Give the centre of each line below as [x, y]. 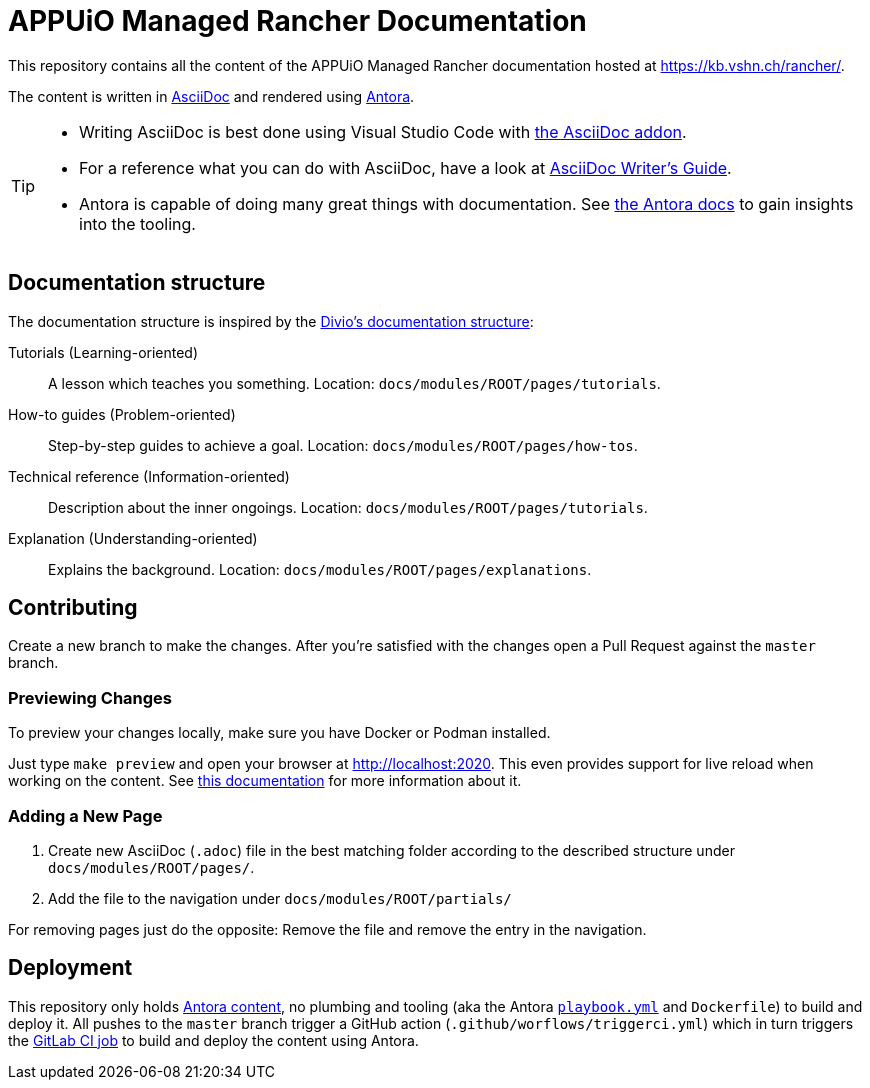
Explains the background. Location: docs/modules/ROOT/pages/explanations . [320, 569]
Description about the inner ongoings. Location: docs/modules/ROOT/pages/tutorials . [348, 507]
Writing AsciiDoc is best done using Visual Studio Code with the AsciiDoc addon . [383, 131]
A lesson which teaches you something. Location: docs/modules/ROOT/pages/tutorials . [354, 383]
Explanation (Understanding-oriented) [133, 538]
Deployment [70, 968]
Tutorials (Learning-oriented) [103, 352]
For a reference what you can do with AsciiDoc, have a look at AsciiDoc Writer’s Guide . [405, 167]
